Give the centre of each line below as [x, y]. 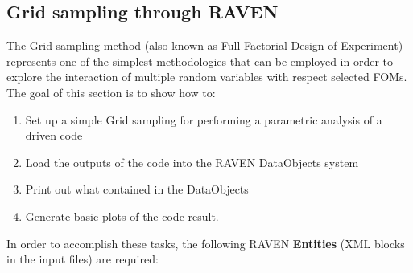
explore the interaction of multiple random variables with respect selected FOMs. [207, 77]
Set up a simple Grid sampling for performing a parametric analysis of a [204, 119]
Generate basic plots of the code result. [122, 216]
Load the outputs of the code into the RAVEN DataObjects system [192, 162]
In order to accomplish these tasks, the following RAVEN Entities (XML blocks [206, 243]
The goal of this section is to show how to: [111, 92]
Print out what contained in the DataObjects [137, 189]
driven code [54, 135]
